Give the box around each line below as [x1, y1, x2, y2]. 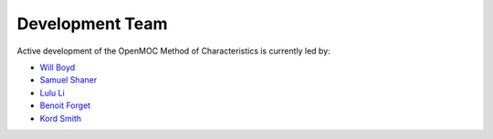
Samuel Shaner [39, 74, 98, 85]
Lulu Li [39, 87, 66, 98]
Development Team [16, 14, 168, 34]
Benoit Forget [39, 100, 91, 111]
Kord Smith [39, 113, 82, 124]
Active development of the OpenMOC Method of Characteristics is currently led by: [16, 45, 330, 56]
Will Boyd [39, 62, 76, 73]
